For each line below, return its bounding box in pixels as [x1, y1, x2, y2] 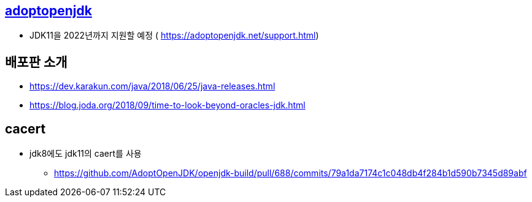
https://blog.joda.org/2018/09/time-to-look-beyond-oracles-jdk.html [29, 100, 306, 111]
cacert [5, 121, 46, 137]
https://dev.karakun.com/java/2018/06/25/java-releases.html [29, 81, 276, 92]
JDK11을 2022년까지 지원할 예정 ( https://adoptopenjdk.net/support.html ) [29, 30, 319, 41]
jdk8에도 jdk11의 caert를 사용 [29, 148, 142, 159]
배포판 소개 [5, 54, 67, 70]
